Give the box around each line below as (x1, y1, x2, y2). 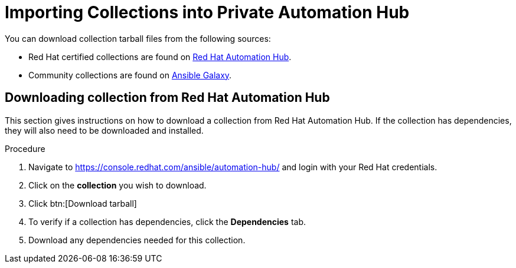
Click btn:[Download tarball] (28, 198, 137, 209)
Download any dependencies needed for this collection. (28, 234, 246, 245)
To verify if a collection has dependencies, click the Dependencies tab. (28, 216, 306, 227)
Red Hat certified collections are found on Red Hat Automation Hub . (28, 51, 292, 62)
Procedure (5, 143, 45, 154)
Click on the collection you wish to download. (28, 180, 207, 190)
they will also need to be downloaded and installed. (5, 125, 204, 135)
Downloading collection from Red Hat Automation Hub (5, 90, 330, 105)
